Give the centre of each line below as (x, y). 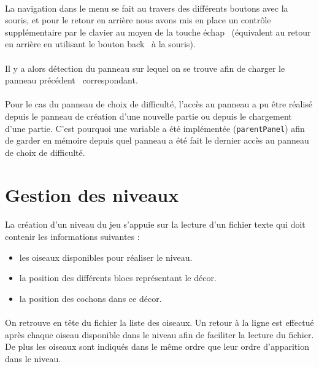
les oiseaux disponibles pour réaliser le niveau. (106, 257)
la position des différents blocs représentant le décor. (118, 278)
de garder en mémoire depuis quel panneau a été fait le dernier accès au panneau (157, 140)
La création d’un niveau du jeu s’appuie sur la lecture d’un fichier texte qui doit (155, 224)
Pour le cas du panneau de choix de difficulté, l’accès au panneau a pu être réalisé (159, 104)
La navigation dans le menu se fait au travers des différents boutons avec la (147, 8)
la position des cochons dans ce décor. (90, 298)
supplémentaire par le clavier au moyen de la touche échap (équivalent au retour (158, 32)
